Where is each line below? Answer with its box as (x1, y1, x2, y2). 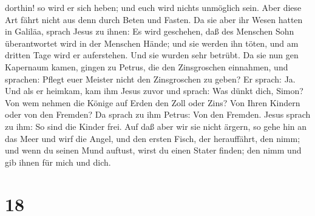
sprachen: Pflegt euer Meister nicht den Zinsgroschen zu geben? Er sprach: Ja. (5, 72, 296, 85)
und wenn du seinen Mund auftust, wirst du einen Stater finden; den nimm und (5, 144, 302, 157)
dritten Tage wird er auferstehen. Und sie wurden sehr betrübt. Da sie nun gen (5, 49, 299, 61)
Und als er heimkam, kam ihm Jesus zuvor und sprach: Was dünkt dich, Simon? (5, 84, 303, 97)
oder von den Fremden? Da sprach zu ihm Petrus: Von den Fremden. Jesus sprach (5, 108, 311, 121)
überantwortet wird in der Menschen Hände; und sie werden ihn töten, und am (5, 36, 299, 49)
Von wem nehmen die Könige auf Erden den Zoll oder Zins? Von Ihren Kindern (5, 96, 300, 109)
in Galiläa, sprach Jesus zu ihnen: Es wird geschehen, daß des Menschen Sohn (5, 25, 294, 38)
